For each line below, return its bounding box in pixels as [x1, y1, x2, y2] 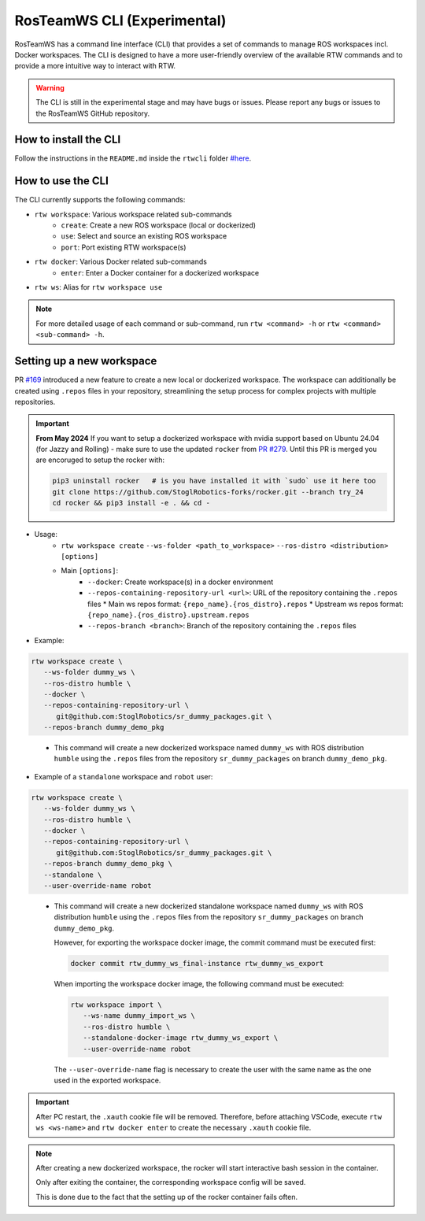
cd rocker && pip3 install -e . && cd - [52, 498, 210, 508]
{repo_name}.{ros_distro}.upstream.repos [87, 610, 249, 620]
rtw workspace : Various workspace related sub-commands [34, 209, 232, 219]
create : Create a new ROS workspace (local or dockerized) [61, 220, 256, 230]
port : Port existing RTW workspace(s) [61, 242, 187, 252]
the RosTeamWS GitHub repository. [35, 109, 150, 118]
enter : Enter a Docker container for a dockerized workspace [61, 268, 260, 277]
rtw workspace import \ [70, 1001, 163, 1009]
